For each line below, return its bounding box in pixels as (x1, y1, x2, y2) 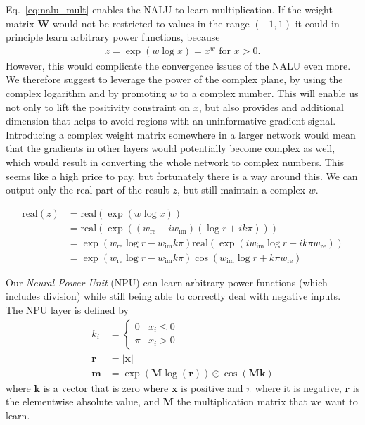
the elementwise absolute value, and (6, 394, 160, 409)
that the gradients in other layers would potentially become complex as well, (6, 141, 335, 156)
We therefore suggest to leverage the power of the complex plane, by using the (6, 72, 343, 87)
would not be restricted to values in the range (52, 15, 250, 30)
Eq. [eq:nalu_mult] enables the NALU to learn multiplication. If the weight (6, 2, 333, 16)
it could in (295, 15, 340, 30)
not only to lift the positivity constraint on (6, 99, 190, 114)
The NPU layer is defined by (6, 303, 129, 317)
